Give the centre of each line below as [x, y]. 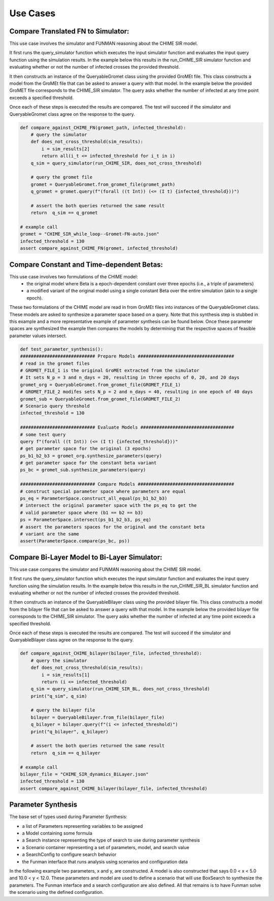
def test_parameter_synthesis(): [62, 349]
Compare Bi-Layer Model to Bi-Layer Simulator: [86, 557]
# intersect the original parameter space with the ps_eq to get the [108, 506]
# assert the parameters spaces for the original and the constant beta [112, 527]
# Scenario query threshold [55, 406]
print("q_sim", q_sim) [59, 696]
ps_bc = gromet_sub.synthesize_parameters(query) [83, 470]
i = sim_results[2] [65, 149]
